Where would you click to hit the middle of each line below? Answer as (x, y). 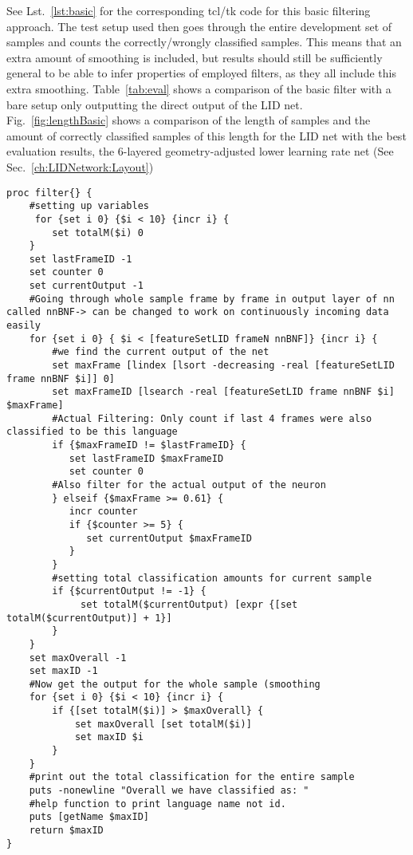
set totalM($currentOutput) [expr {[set (189, 604)
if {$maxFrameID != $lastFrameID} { (149, 445)
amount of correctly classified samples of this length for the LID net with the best (206, 135)
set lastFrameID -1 (81, 259)
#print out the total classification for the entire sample (192, 777)
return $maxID (66, 831)
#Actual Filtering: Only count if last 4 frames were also (212, 418)
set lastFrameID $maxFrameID (146, 458)
